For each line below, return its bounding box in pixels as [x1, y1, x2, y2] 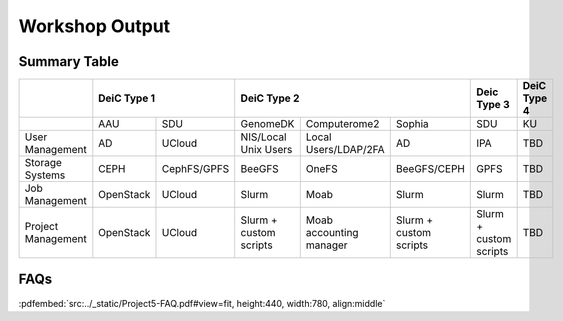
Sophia [395, 117, 429, 131]
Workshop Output [18, 15, 171, 37]
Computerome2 [305, 117, 380, 131]
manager [305, 238, 349, 252]
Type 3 [476, 98, 510, 112]
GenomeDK [240, 117, 295, 131]
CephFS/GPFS [161, 162, 230, 176]
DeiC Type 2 [240, 91, 300, 105]
